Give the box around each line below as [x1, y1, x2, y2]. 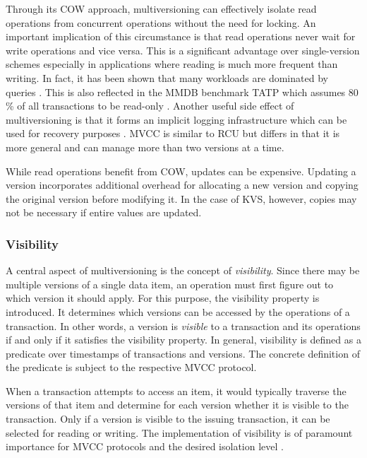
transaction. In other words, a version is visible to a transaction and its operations [6, 318, 361, 333]
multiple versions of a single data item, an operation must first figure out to [6, 276, 334, 291]
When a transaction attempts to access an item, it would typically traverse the [6, 383, 347, 398]
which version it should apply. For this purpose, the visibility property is [6, 290, 320, 305]
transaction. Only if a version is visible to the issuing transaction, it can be [6, 411, 330, 426]
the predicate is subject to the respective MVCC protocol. [6, 360, 257, 375]
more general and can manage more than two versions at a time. [6, 139, 284, 154]
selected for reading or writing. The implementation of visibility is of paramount [6, 425, 353, 440]
